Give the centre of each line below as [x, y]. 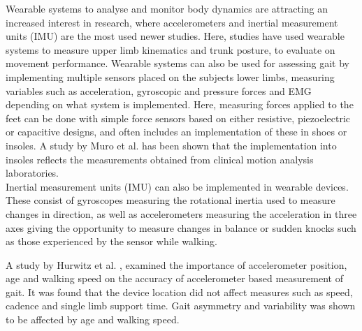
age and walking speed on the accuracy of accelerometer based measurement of [174, 278]
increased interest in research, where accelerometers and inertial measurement [172, 22]
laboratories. [32, 173]
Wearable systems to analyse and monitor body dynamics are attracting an [167, 8]
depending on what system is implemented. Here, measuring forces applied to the [180, 104]
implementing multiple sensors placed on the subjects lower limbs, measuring [170, 76]
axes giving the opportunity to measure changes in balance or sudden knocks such [181, 227]
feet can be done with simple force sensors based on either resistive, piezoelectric [178, 118]
